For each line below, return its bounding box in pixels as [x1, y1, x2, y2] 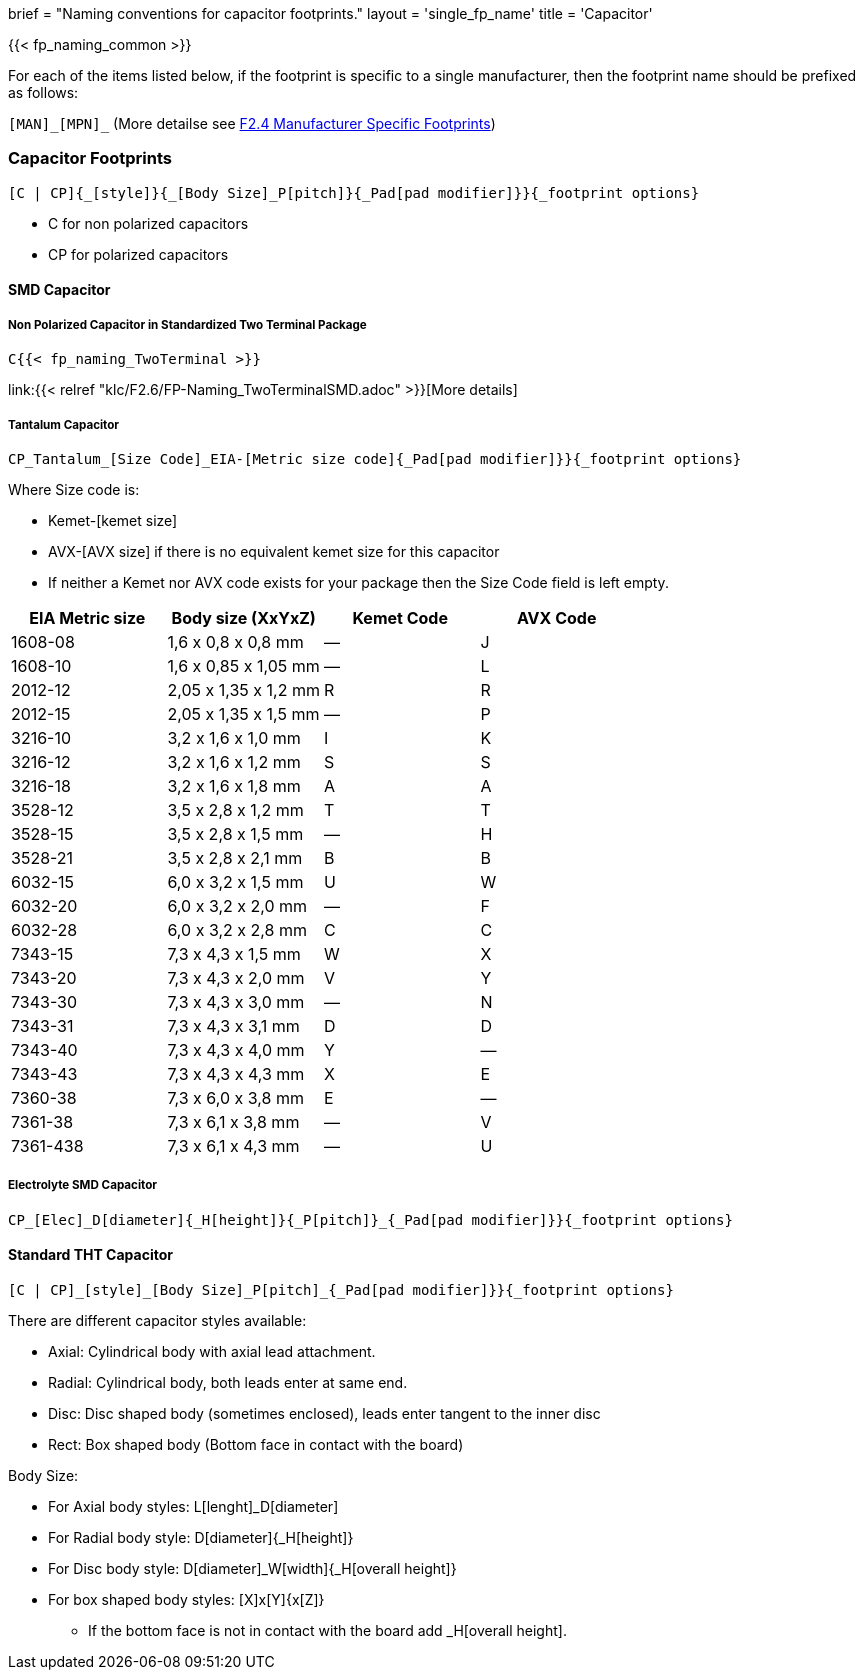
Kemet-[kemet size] [48, 511, 178, 529]
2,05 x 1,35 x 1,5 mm [167, 703, 320, 724]
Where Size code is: [8, 480, 140, 498]
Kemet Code [352, 607, 448, 628]
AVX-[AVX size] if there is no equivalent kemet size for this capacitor [48, 542, 500, 560]
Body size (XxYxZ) [171, 607, 316, 628]
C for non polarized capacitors [48, 214, 249, 232]
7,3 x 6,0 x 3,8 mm [167, 1087, 304, 1108]
